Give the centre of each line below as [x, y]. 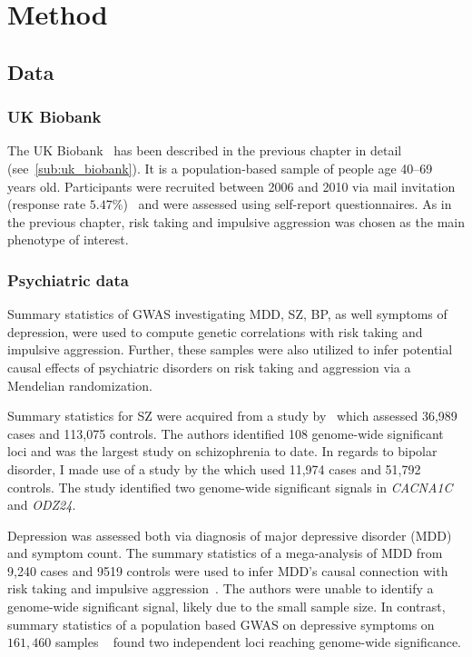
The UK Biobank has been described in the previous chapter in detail [205, 150]
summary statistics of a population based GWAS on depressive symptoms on [221, 624]
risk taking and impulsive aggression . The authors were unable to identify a [221, 588]
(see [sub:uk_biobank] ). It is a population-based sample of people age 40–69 [220, 168]
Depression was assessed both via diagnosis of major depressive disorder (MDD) [230, 535]
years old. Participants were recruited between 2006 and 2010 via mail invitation [231, 186]
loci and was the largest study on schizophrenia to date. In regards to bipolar [222, 451]
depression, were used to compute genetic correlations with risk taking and [215, 331]
